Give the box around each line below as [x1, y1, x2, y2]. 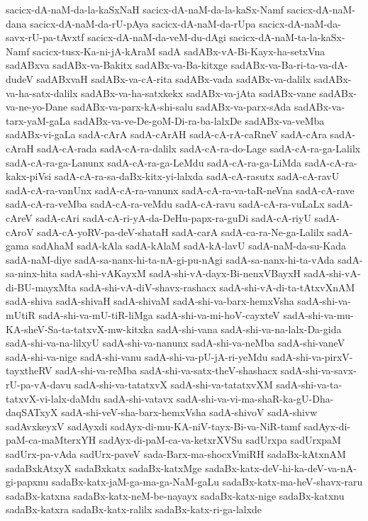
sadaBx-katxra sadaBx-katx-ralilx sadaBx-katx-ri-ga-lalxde [6, 502, 262, 517]
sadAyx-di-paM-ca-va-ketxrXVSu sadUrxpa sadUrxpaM [99, 432, 341, 447]
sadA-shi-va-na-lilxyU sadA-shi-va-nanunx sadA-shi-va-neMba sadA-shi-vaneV [6, 335, 345, 350]
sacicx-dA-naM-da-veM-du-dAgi [87, 30, 226, 45]
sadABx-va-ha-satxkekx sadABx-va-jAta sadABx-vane [81, 85, 316, 100]
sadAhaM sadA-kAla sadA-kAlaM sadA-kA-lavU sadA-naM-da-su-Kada [32, 238, 346, 253]
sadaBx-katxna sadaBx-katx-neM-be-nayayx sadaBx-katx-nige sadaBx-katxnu [6, 488, 345, 503]
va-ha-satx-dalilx [6, 85, 78, 100]
